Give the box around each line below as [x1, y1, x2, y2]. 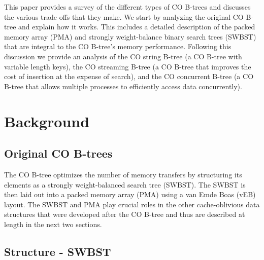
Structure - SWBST [4, 243, 111, 259]
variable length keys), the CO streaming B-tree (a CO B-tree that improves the [4, 61, 251, 71]
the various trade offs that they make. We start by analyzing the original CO [4, 11, 244, 22]
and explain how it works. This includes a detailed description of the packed [18, 21, 255, 32]
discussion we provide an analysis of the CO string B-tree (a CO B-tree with [4, 51, 242, 61]
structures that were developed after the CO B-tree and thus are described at [4, 209, 245, 219]
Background [4, 110, 90, 131]
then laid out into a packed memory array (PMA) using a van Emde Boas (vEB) [4, 189, 256, 200]
